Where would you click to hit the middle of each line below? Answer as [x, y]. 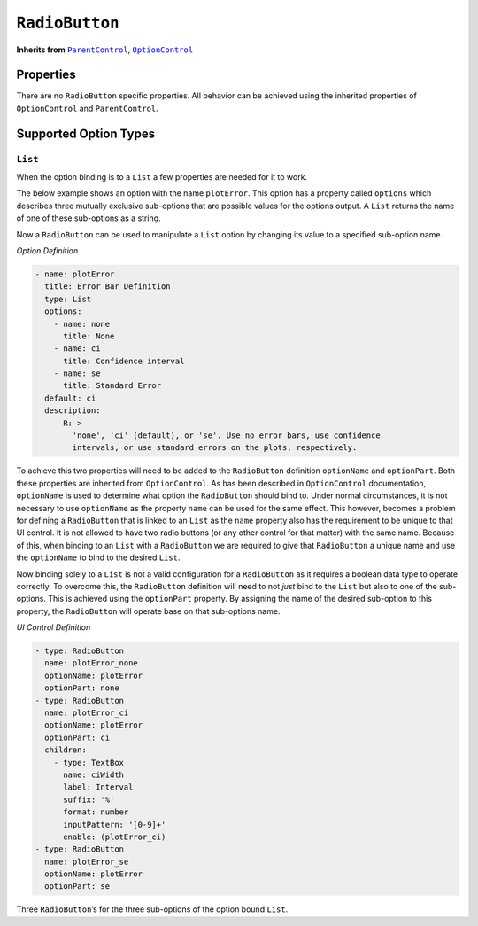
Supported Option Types [85, 133]
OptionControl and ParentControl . [87, 108]
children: [66, 750]
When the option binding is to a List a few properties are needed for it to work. [162, 177]
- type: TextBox [89, 763]
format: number [96, 812]
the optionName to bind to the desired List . [98, 557]
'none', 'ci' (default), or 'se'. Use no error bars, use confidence [226, 436]
